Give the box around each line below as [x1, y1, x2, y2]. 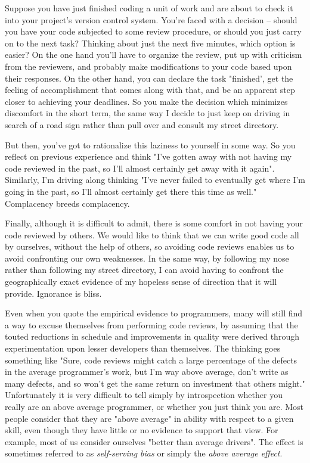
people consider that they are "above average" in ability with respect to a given [5, 412, 294, 424]
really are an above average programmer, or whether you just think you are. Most [5, 400, 304, 412]
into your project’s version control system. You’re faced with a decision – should [5, 13, 297, 26]
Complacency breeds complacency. [5, 197, 130, 209]
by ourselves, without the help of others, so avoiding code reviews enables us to [5, 240, 294, 253]
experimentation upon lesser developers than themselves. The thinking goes [5, 342, 281, 355]
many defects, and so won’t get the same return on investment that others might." [5, 377, 305, 389]
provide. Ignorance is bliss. [5, 287, 102, 299]
